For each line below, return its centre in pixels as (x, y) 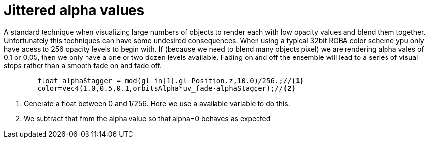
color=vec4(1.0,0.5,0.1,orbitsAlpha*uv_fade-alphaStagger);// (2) (167, 88)
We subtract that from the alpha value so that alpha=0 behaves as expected (147, 118)
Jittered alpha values (74, 10)
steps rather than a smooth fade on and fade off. (83, 65)
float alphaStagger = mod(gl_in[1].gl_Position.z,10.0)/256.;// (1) (171, 80)
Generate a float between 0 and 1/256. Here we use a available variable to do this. (157, 103)
